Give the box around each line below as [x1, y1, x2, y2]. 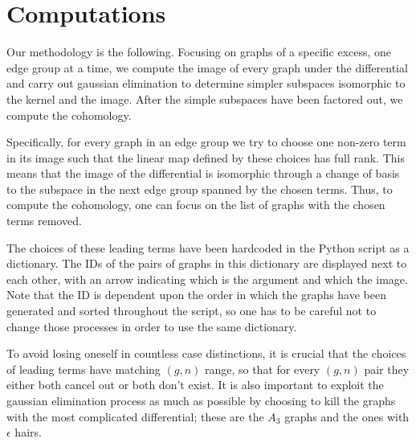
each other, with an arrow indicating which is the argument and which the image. [6, 270, 408, 287]
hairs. [14, 424, 42, 441]
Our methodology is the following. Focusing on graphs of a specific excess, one [6, 43, 392, 60]
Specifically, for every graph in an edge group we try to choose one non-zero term [6, 133, 406, 150]
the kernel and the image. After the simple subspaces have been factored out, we [6, 90, 403, 107]
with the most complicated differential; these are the [6, 408, 264, 425]
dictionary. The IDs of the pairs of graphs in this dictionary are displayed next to [6, 255, 407, 272]
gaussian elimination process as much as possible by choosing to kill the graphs [6, 392, 396, 408]
